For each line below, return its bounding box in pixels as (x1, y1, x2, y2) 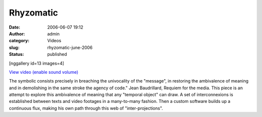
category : (9, 38, 30, 44)
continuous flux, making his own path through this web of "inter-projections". (9, 105, 164, 111)
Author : (9, 31, 25, 36)
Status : (9, 51, 24, 57)
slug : (9, 44, 19, 50)
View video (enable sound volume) (9, 69, 79, 75)
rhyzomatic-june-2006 (47, 44, 93, 50)
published (47, 51, 67, 57)
